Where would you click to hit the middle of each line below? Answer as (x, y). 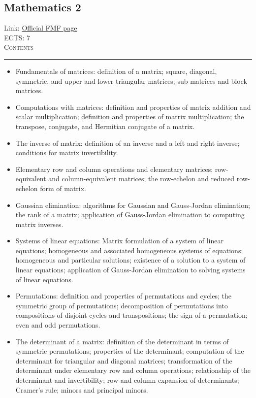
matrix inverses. (39, 224)
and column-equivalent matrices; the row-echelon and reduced (142, 179)
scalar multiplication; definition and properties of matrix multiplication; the (130, 116)
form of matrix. (63, 188)
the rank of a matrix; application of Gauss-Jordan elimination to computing (130, 215)
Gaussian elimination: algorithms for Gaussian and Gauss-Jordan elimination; (133, 205)
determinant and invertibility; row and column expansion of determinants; (127, 380)
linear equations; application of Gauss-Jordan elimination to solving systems (130, 270)
